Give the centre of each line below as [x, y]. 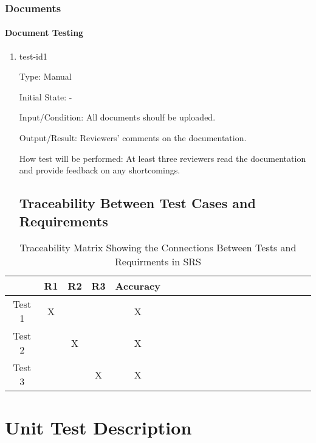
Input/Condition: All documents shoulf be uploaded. [117, 117]
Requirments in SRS [158, 262]
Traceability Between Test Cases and [137, 203]
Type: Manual [45, 76]
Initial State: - [46, 96]
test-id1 [33, 56]
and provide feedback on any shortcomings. [100, 170]
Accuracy [138, 286]
